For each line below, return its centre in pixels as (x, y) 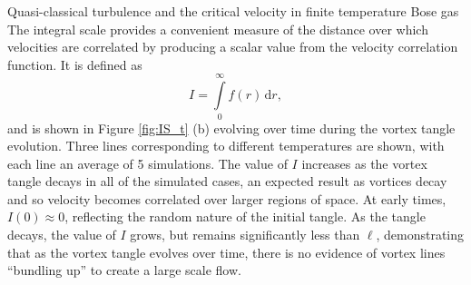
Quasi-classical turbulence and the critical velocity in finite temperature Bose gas (233, 11)
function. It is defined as (75, 64)
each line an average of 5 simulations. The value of (147, 163)
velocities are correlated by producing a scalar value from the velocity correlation (233, 47)
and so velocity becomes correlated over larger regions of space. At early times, (227, 198)
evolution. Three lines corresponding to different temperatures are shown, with (226, 146)
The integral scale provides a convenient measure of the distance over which (218, 29)
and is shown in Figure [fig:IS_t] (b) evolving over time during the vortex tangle (231, 128)
